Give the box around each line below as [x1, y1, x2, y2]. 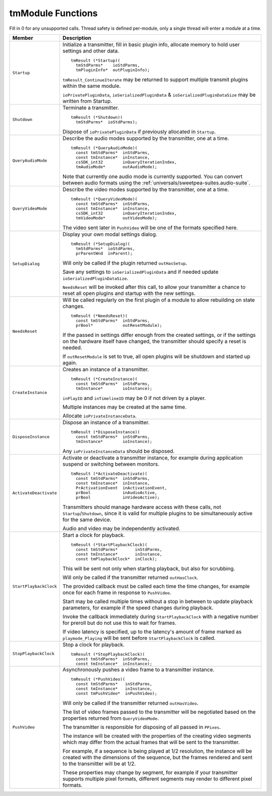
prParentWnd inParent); [76, 251, 133, 256]
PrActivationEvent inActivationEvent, [76, 485, 167, 490]
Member [12, 34, 33, 41]
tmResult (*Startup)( [71, 58, 120, 63]
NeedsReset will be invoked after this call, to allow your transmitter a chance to [62, 283, 246, 290]
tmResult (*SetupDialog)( [71, 241, 130, 246]
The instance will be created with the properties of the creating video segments [62, 732, 251, 739]
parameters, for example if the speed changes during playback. [62, 604, 214, 611]
